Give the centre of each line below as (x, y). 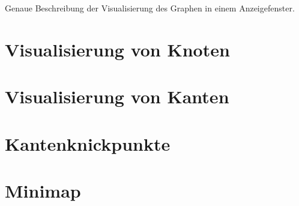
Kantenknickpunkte (88, 143)
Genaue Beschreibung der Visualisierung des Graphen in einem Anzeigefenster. (150, 8)
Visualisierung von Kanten (117, 96)
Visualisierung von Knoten (117, 49)
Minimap (43, 190)
